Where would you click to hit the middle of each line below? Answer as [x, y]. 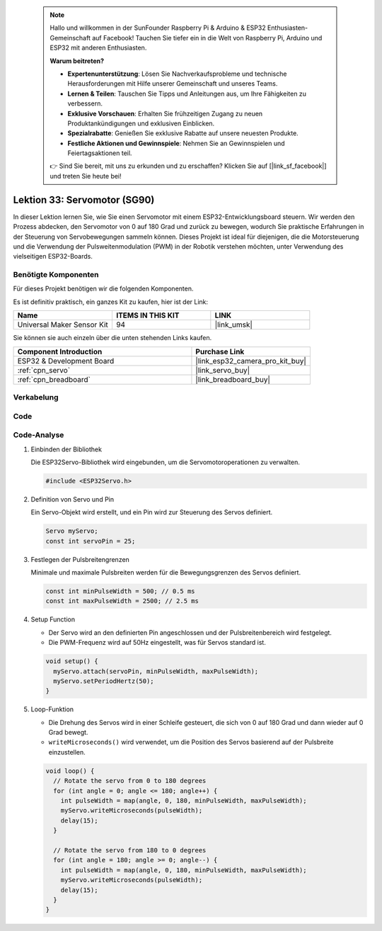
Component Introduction [60, 351]
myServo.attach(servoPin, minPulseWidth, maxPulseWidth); [156, 671]
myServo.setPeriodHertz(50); [104, 681]
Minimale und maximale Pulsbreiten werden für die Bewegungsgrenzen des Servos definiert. [166, 572]
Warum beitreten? [77, 61]
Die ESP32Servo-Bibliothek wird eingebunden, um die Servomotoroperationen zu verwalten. [166, 462]
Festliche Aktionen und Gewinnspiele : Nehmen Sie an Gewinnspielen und [176, 143]
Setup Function [53, 619]
